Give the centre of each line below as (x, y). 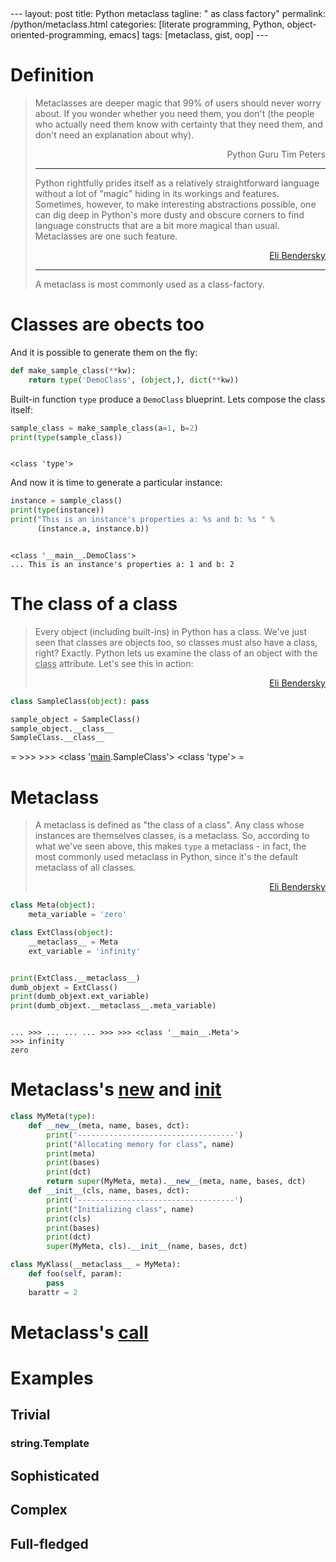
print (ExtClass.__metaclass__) (75, 978)
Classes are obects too (107, 324)
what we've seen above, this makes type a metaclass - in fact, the (170, 846)
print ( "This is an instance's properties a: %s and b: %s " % (142, 520)
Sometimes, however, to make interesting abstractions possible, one (175, 204)
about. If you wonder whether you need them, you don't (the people (174, 113)
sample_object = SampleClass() (75, 719)
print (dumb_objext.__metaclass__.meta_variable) (113, 1006)
